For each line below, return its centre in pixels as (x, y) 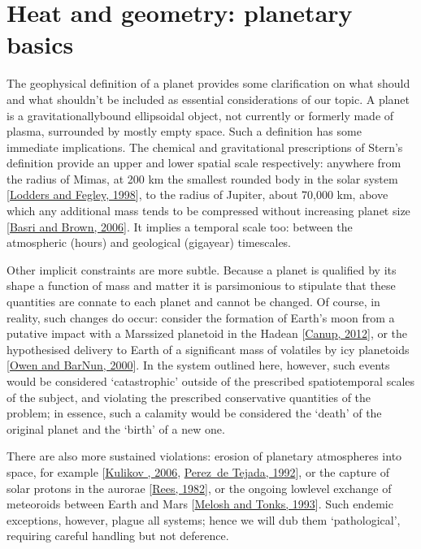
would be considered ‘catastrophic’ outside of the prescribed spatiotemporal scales (211, 381)
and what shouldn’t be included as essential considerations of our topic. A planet (208, 99)
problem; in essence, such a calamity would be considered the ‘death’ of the (194, 413)
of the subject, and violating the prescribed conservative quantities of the (189, 397)
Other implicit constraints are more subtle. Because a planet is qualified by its (202, 269)
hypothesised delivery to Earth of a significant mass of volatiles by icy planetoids (208, 349)
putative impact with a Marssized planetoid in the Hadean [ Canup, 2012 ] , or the (207, 333)
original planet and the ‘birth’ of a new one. (116, 428)
